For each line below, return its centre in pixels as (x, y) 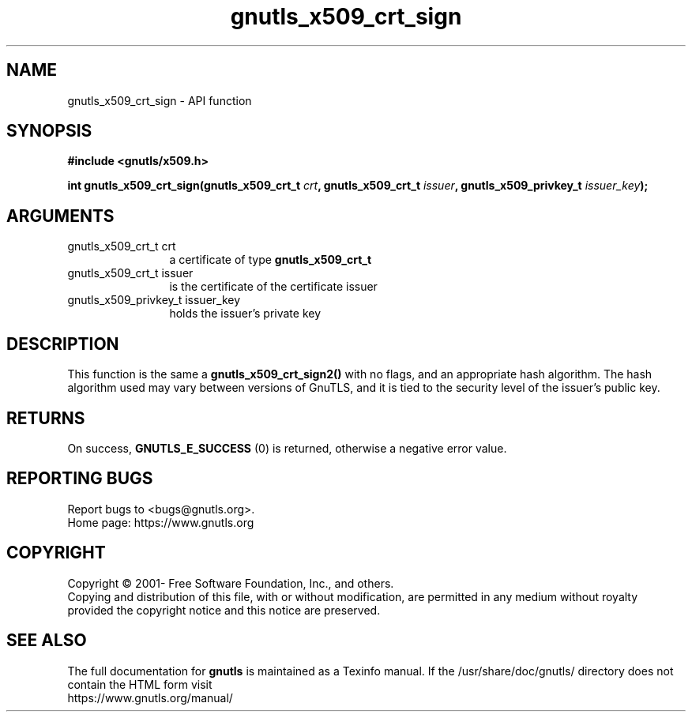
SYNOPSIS (49, 131)
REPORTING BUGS (80, 479)
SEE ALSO (47, 641)
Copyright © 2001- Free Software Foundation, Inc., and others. (231, 583)
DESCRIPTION (63, 344)
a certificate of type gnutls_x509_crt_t (271, 260)
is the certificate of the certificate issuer (273, 287)
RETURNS (46, 418)
